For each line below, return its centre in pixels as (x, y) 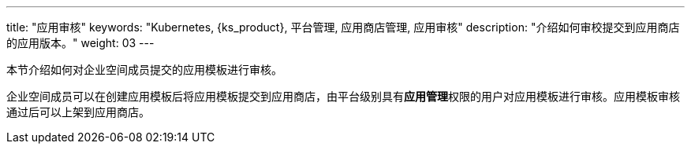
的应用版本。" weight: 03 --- (80, 43)
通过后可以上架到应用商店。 (78, 112)
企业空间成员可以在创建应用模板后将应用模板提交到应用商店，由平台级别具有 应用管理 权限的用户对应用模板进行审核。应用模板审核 (343, 96)
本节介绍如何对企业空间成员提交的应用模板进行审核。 (144, 70)
